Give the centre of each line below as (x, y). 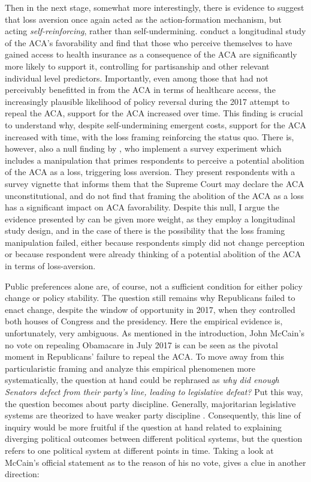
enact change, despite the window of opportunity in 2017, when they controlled (150, 309)
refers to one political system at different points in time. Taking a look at (139, 450)
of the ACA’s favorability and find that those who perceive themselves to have (149, 42)
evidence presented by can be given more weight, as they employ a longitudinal (150, 219)
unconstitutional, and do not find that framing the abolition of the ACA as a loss (154, 195)
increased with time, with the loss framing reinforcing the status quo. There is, (150, 136)
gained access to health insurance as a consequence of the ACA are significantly (151, 54)
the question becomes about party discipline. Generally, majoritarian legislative (150, 403)
